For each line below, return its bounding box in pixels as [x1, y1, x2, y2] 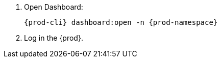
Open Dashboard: [24, 3, 83, 11]
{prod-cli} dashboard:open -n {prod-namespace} [24, 18, 218, 26]
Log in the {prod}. [24, 34, 83, 42]
